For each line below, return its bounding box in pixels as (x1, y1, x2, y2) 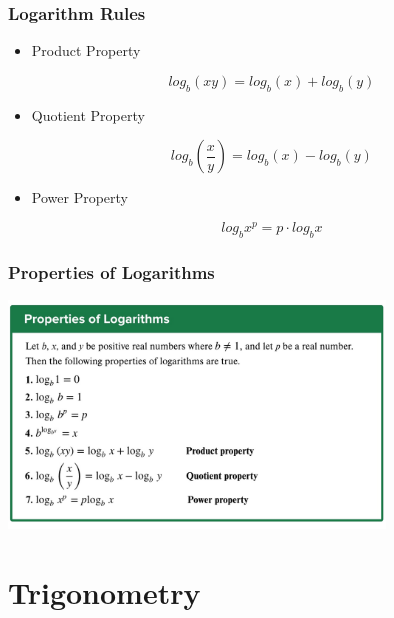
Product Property (31, 40, 141, 61)
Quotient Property (31, 104, 145, 125)
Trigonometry (8, 571, 201, 612)
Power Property (31, 187, 128, 208)
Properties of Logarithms (8, 259, 215, 284)
